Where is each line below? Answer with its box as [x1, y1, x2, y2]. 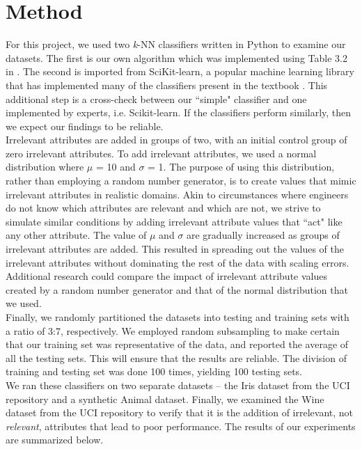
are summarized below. [6, 432, 104, 447]
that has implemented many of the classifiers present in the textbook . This [6, 77, 328, 92]
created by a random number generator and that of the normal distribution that [6, 282, 348, 297]
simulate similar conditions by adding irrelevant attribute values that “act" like [6, 214, 343, 228]
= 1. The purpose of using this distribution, [148, 159, 335, 174]
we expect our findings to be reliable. [6, 118, 164, 133]
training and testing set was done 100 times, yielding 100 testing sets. [6, 364, 302, 379]
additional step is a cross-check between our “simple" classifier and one [6, 91, 307, 106]
